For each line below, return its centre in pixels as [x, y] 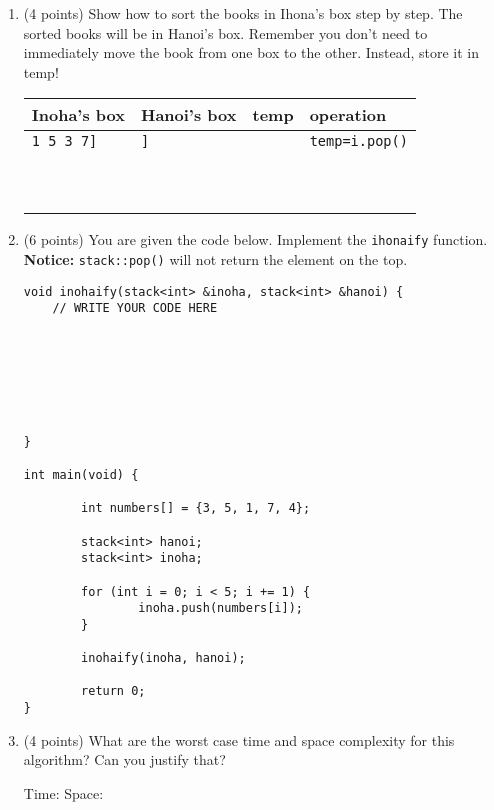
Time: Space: [63, 792]
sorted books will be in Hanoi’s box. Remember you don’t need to [225, 32]
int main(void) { [81, 474]
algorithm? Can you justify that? [124, 759]
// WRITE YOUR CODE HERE [135, 308]
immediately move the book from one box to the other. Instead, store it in [251, 52]
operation [348, 115]
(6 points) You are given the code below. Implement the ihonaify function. [255, 239]
